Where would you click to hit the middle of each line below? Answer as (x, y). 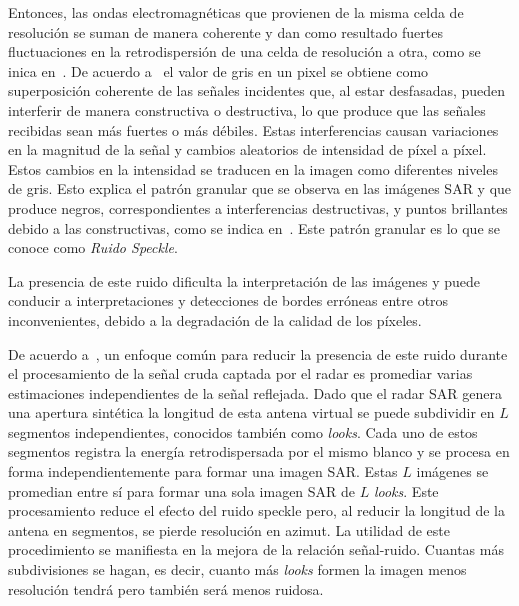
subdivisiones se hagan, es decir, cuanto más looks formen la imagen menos (237, 569)
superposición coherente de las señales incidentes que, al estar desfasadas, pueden (257, 90)
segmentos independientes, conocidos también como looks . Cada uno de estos (243, 431)
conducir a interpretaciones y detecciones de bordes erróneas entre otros (228, 300)
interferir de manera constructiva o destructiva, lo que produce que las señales (247, 109)
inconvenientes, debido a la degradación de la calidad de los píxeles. (215, 319)
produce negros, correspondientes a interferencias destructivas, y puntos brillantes (258, 207)
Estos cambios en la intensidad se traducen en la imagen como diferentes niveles (253, 168)
